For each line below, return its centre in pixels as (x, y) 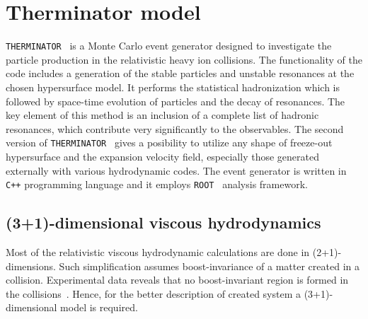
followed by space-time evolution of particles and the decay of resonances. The (176, 101)
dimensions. (31, 266)
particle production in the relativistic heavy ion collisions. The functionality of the (184, 59)
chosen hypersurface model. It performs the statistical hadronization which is (173, 87)
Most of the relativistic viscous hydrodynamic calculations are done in (158, 252)
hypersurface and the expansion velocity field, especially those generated (162, 156)
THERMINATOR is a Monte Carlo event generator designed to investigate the (169, 46)
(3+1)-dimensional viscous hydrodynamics (163, 222)
